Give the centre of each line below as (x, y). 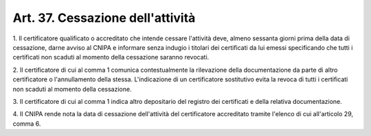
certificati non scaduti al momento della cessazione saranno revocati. (111, 57)
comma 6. (27, 124)
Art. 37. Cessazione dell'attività (104, 18)
